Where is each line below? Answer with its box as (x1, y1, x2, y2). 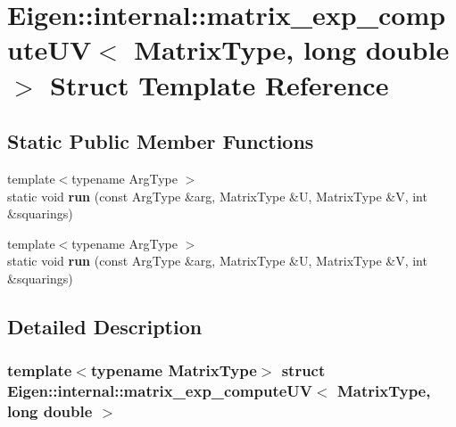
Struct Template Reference (50, 66, 389, 103)
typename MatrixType (90, 359, 257, 382)
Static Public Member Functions (7, 127, 314, 155)
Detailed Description (7, 312, 203, 340)
